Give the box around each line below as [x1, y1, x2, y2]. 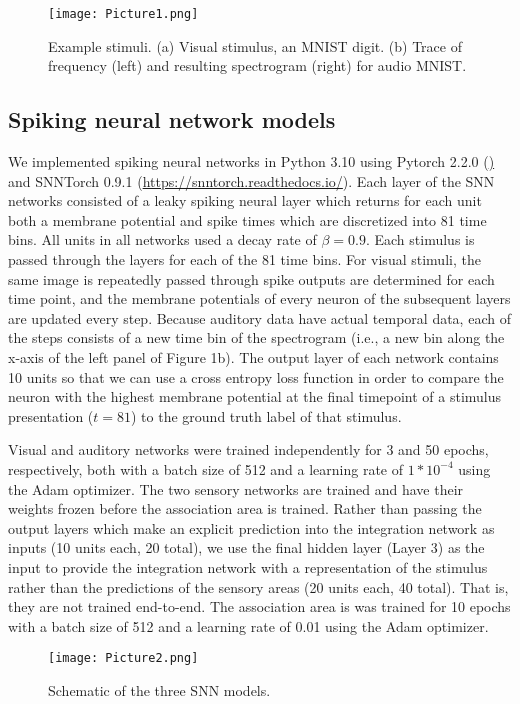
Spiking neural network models [8, 104, 336, 135]
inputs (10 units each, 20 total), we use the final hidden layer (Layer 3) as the [8, 537, 485, 558]
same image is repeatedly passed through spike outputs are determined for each [8, 268, 495, 289]
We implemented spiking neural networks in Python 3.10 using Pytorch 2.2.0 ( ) [8, 151, 495, 172]
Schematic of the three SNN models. [48, 679, 271, 700]
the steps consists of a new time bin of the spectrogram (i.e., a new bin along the [8, 327, 505, 348]
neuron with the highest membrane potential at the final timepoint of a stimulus [8, 386, 502, 407]
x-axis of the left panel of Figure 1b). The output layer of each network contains [8, 346, 499, 367]
